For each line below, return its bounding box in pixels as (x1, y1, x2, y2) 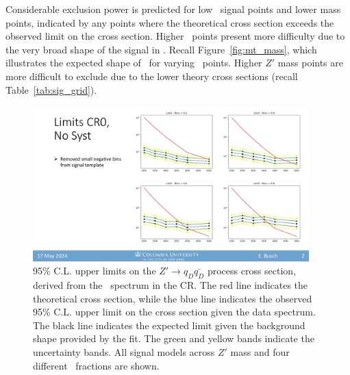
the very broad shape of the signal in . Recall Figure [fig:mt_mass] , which (5, 42, 317, 56)
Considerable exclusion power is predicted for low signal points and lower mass (5, 2, 341, 16)
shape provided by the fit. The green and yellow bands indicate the (33, 331, 314, 346)
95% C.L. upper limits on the (33, 263, 156, 278)
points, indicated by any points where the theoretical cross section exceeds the (5, 15, 334, 29)
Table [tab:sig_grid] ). (5, 82, 97, 96)
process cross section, (207, 263, 297, 278)
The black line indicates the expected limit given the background (33, 318, 305, 332)
